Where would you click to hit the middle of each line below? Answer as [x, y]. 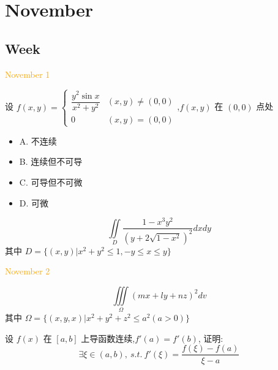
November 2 [28, 271]
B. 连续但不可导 [51, 161]
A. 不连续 [38, 141]
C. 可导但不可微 [51, 182]
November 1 [28, 74]
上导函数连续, [108, 338]
